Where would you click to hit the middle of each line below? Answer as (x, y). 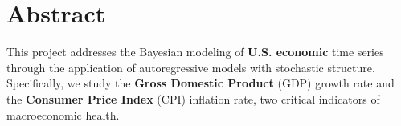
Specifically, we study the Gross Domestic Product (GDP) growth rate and (200, 83)
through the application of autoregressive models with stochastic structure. (191, 67)
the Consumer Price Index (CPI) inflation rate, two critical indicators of (193, 98)
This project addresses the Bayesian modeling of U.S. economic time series (195, 52)
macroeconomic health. (63, 114)
